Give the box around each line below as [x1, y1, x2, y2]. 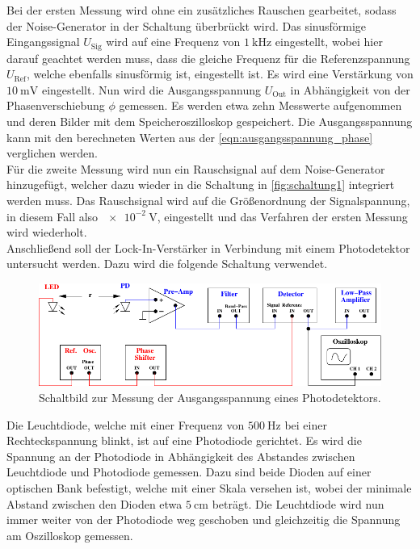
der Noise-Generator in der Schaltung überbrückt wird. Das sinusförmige [6, 17, 367, 34]
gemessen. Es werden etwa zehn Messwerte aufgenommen [119, 97, 402, 114]
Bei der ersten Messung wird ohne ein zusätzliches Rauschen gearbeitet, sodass [6, 2, 397, 18]
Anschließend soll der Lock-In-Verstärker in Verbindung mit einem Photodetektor [6, 239, 410, 256]
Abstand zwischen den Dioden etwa [6, 495, 183, 512]
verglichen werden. [6, 145, 98, 161]
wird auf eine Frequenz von [106, 33, 241, 50]
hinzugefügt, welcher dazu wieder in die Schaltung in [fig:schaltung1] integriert [6, 176, 395, 193]
